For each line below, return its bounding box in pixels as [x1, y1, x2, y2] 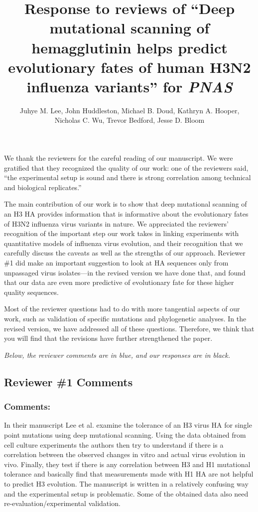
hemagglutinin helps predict [31, 37, 228, 57]
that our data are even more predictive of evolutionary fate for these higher [4, 277, 234, 287]
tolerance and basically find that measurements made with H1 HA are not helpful [4, 469, 254, 479]
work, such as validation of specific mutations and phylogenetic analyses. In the [4, 313, 247, 323]
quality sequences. [4, 286, 59, 297]
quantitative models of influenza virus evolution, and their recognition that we [4, 238, 243, 248]
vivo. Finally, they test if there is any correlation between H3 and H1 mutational [4, 459, 251, 469]
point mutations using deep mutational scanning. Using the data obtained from [4, 429, 246, 440]
